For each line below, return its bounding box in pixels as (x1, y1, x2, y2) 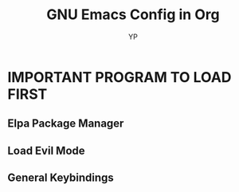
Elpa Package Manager (7, 117, 124, 131)
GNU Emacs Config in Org (46, 6, 220, 24)
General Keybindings (7, 171, 115, 185)
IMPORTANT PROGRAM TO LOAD (7, 68, 232, 86)
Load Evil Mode (7, 143, 85, 157)
